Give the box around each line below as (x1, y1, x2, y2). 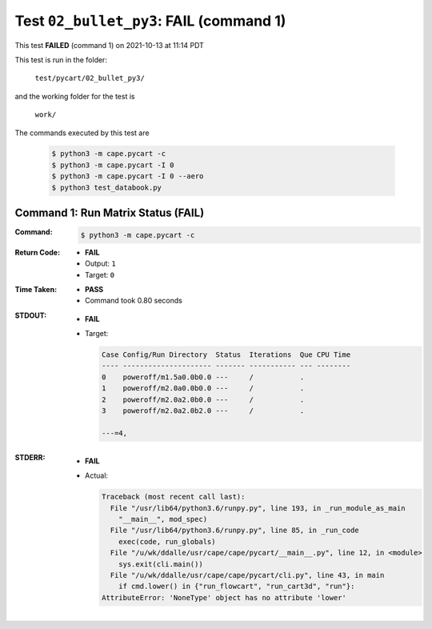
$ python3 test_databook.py (51, 182, 162, 192)
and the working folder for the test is (14, 91, 135, 101)
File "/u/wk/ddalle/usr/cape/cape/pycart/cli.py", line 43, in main (110, 571, 385, 579)
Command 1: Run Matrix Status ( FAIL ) (14, 206, 205, 220)
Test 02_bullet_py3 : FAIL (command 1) (14, 12, 286, 30)
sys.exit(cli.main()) (118, 559, 203, 568)
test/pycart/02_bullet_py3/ (34, 74, 146, 83)
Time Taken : (14, 284, 58, 294)
